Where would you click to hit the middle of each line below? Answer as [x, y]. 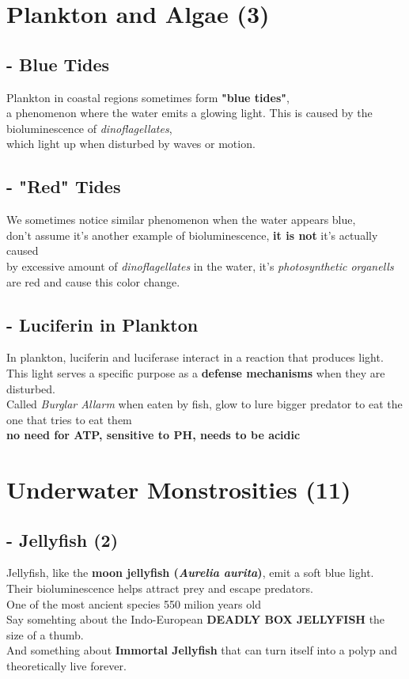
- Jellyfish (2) [62, 539]
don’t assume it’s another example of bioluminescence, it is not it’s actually [192, 235]
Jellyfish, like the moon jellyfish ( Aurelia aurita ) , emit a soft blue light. [190, 573]
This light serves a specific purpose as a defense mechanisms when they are [196, 372]
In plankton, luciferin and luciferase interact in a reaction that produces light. [195, 357]
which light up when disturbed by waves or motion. [131, 144]
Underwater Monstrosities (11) [179, 489]
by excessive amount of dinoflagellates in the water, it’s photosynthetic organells [200, 266]
